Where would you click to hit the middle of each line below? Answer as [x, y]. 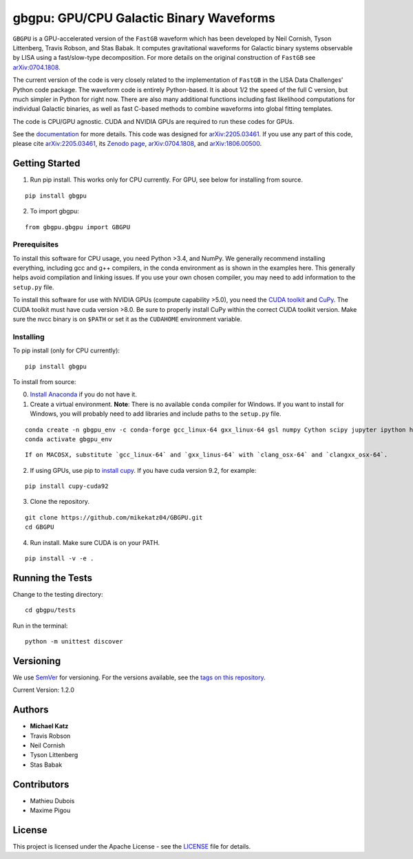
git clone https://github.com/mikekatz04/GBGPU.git [114, 517]
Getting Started [46, 163]
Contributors [41, 784]
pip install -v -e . [60, 559]
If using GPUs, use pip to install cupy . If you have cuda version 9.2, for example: [143, 470]
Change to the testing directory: [58, 594]
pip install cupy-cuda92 [67, 486]
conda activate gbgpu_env [69, 439]
